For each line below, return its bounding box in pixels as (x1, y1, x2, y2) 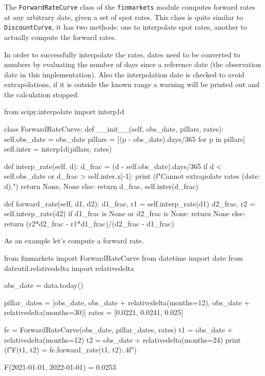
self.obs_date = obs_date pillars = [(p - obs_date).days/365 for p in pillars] (4, 133, 246, 144)
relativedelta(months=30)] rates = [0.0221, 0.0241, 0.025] (4, 307, 184, 318)
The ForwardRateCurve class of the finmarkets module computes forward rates (4, 2, 255, 12)
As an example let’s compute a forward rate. (4, 235, 144, 246)
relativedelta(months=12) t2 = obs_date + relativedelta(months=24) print (4, 334, 241, 345)
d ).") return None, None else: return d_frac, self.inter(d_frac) (4, 181, 199, 192)
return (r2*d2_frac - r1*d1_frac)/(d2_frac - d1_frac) (4, 218, 174, 228)
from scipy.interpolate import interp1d (4, 106, 125, 117)
